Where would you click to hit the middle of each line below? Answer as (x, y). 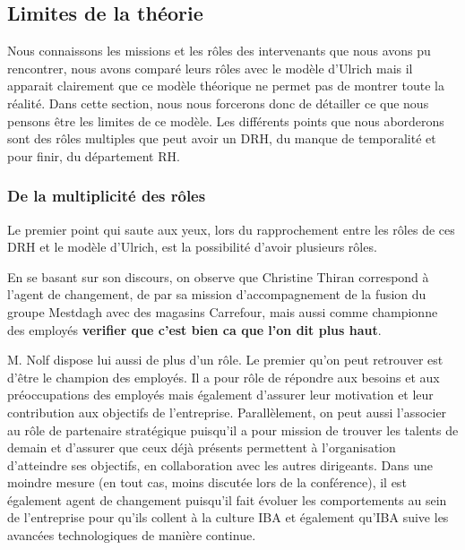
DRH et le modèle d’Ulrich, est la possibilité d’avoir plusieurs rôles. (192, 247)
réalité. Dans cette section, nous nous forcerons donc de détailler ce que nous (218, 103)
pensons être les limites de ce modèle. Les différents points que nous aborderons (226, 120)
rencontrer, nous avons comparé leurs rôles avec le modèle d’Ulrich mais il (210, 68)
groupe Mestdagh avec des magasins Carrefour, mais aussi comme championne (223, 311)
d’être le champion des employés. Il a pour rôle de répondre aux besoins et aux (224, 377)
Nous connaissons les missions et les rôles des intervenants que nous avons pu (219, 51)
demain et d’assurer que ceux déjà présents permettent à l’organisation (202, 447)
